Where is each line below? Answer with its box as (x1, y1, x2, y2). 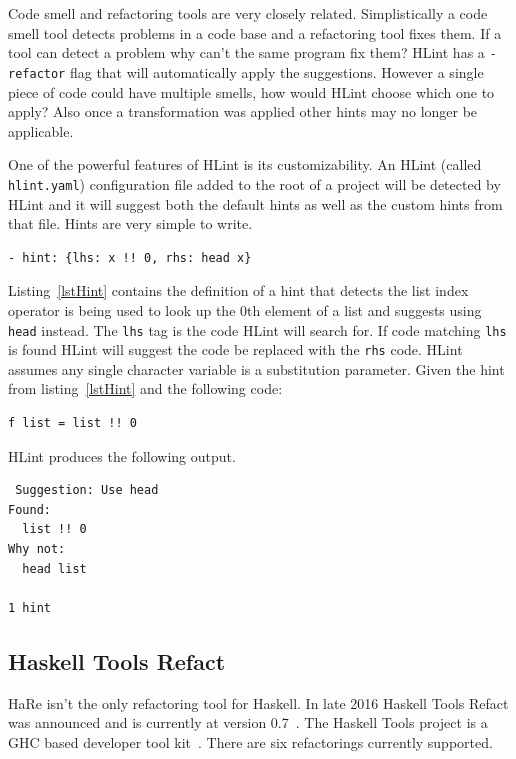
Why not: (8, 541, 66, 556)
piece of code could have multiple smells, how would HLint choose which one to (8, 81, 495, 102)
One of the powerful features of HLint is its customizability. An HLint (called (8, 154, 482, 175)
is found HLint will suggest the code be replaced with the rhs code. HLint (8, 339, 463, 360)
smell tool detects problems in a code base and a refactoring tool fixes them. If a (8, 22, 502, 43)
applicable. (8, 120, 74, 141)
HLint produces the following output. (8, 445, 236, 466)
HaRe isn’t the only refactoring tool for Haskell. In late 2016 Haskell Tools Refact (8, 692, 509, 713)
